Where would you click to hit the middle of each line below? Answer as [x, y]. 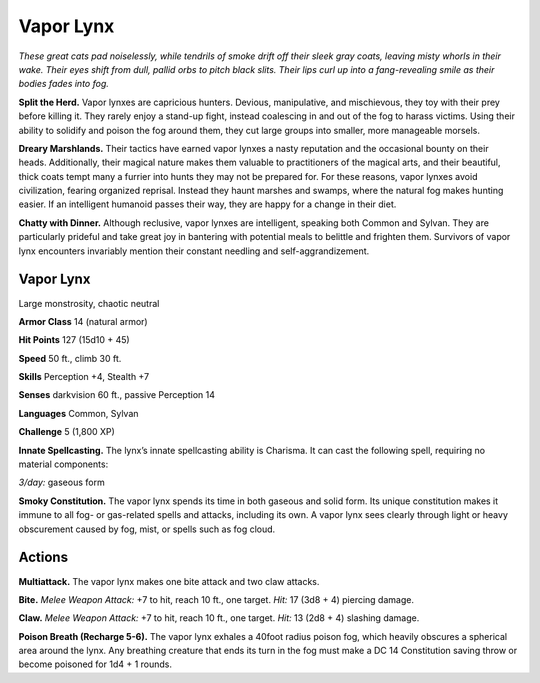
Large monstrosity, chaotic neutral [89, 303]
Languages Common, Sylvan [78, 413]
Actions [43, 557]
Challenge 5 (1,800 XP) [66, 432]
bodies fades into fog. [63, 84]
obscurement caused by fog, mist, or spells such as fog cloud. [147, 529]
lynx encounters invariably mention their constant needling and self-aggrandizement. [194, 251]
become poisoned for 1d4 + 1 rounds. [95, 664]
